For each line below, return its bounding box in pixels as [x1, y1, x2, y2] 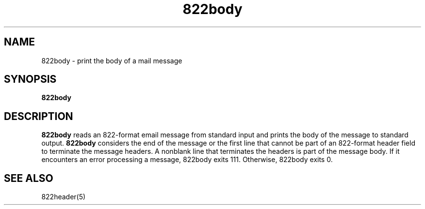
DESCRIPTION [4, 110, 73, 122]
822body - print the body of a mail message [41, 56, 182, 65]
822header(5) [41, 193, 86, 201]
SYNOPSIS [4, 73, 57, 86]
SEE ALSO [4, 172, 53, 184]
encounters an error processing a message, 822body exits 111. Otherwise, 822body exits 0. [41, 155, 333, 164]
